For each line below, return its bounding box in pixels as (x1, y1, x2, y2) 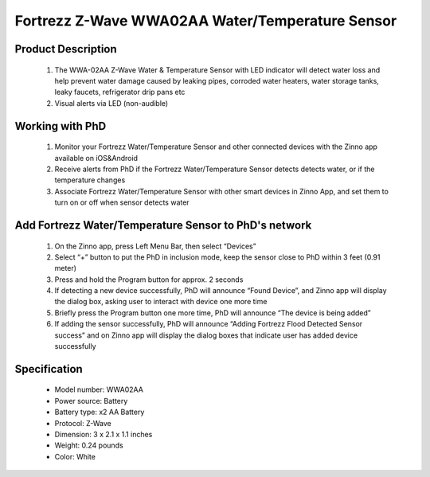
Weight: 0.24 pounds (54, 440, 123, 450)
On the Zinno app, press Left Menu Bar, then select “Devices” (54, 241, 256, 251)
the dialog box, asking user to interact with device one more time (54, 297, 268, 307)
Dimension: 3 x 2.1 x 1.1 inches (54, 429, 153, 439)
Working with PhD (14, 119, 107, 133)
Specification (14, 362, 83, 376)
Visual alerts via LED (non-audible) (54, 98, 169, 108)
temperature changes (54, 175, 126, 185)
